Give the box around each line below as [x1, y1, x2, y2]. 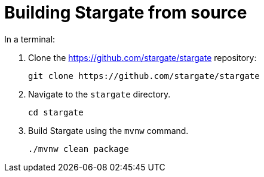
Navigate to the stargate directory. [28, 89, 171, 99]
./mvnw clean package [28, 144, 129, 154]
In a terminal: [4, 33, 56, 44]
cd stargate [28, 107, 84, 117]
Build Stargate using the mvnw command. [28, 125, 189, 136]
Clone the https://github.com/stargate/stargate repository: [28, 52, 257, 63]
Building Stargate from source [4, 2, 247, 23]
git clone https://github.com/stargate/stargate [28, 71, 260, 81]
